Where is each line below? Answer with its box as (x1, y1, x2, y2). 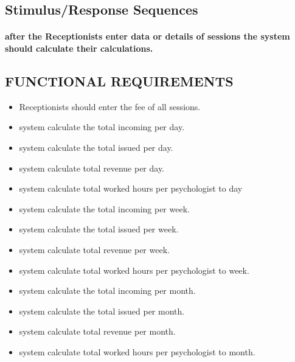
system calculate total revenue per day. (19, 161, 165, 174)
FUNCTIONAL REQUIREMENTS (5, 71, 234, 90)
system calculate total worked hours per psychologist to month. (19, 345, 255, 358)
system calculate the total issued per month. (19, 304, 185, 317)
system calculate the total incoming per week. (19, 202, 190, 215)
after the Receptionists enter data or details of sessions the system (5, 30, 290, 43)
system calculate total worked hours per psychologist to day (19, 182, 243, 195)
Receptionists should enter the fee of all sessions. (19, 100, 201, 113)
